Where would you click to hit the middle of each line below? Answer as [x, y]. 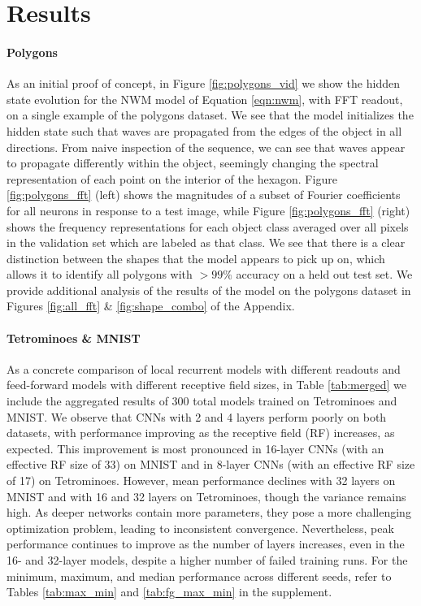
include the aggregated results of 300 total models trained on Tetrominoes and [202, 401]
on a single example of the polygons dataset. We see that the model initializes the [210, 115]
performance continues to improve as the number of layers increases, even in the [206, 544]
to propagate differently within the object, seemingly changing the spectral [193, 163]
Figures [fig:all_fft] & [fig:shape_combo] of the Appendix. [151, 306]
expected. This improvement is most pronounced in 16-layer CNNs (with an [195, 448]
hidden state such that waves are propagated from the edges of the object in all [204, 130]
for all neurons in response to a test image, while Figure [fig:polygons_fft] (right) [208, 210]
